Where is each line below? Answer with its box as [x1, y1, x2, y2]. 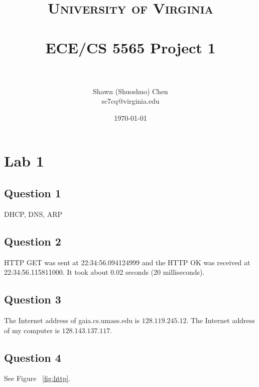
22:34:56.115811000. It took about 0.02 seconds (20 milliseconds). [4, 267, 205, 277]
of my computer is [4, 325, 60, 335]
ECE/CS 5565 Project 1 [45, 37, 216, 57]
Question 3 [4, 291, 61, 307]
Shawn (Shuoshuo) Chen [93, 86, 168, 96]
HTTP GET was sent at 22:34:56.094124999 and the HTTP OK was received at [4, 257, 250, 267]
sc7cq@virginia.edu [101, 96, 160, 106]
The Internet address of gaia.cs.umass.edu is [4, 315, 140, 326]
